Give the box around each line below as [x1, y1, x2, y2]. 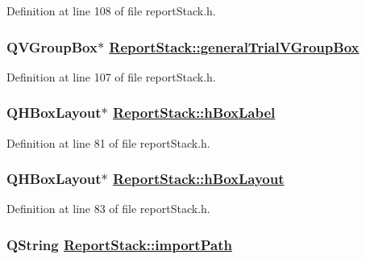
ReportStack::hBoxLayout [113, 169, 285, 189]
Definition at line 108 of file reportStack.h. [6, 2, 216, 19]
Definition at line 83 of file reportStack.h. [6, 200, 210, 217]
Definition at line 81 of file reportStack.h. [6, 134, 210, 151]
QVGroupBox [6, 36, 98, 56]
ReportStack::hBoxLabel [113, 102, 276, 123]
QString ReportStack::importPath [6, 234, 232, 254]
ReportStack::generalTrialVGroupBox [109, 36, 360, 56]
